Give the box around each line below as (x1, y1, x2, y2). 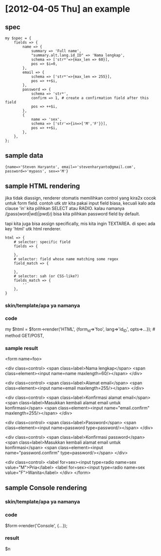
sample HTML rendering (5, 182, 80, 190)
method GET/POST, (5, 332, 44, 338)
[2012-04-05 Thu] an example (5, 3, 130, 15)
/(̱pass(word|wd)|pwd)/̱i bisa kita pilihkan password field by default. (5, 211, 140, 217)
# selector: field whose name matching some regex (14, 256, 119, 262)
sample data (5, 151, 43, 160)
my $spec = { (5, 36, 32, 41)
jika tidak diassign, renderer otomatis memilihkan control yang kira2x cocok (5, 195, 157, 201)
